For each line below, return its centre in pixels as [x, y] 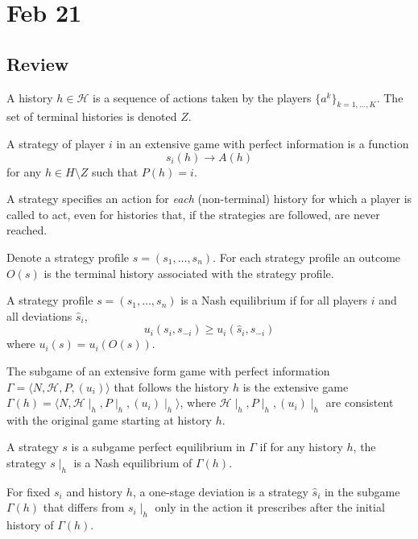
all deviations [39, 315]
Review [38, 63]
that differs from [84, 507]
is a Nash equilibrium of [133, 463]
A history [30, 97]
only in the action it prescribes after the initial [270, 507]
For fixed [29, 491]
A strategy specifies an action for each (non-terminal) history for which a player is [209, 199]
